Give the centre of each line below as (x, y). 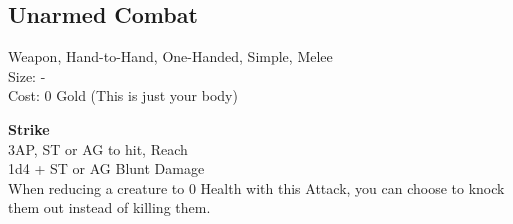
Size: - (27, 75)
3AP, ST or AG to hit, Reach (98, 148)
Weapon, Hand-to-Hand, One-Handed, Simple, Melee (170, 56)
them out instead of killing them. (109, 207)
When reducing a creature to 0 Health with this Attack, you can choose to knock (256, 187)
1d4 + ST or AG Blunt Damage (106, 168)
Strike (29, 128)
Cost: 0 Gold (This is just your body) (123, 95)
